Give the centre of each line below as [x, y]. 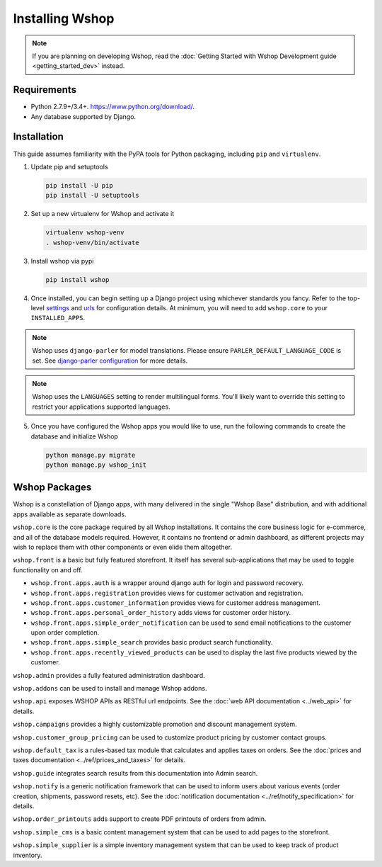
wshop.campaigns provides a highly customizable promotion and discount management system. [155, 724]
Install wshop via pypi [62, 261]
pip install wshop [77, 279]
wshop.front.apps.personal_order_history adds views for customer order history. [161, 613]
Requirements [45, 90]
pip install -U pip [79, 185]
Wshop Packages [52, 488]
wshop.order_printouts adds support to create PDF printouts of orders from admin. [140, 819]
